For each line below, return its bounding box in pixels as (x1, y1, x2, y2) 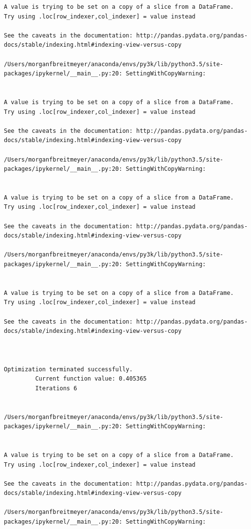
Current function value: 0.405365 (35, 375, 147, 383)
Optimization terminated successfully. (4, 365, 133, 373)
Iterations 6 (35, 384, 77, 392)
